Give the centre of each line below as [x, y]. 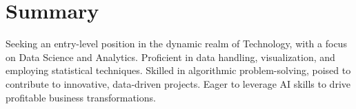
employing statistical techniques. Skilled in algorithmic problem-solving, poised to [178, 70]
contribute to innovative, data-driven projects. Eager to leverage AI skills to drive [178, 83]
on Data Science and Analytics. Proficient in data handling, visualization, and [170, 57]
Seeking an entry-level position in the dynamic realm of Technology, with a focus [176, 44]
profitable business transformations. [81, 97]
